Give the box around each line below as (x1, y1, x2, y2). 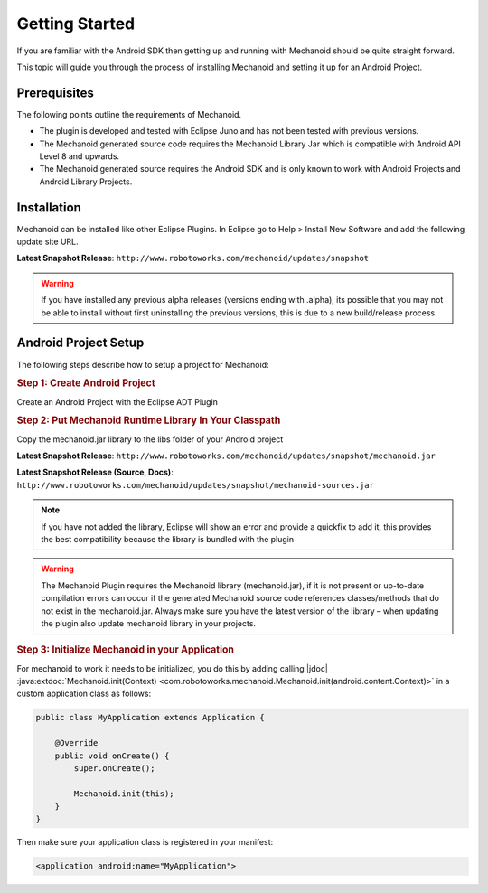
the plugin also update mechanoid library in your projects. (41, 617, 257, 628)
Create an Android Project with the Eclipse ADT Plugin (16, 396, 219, 407)
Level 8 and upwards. (39, 151, 120, 162)
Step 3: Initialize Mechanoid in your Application (16, 644, 235, 656)
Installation (16, 200, 81, 215)
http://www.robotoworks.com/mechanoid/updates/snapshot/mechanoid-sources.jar (16, 480, 375, 490)
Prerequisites (16, 85, 94, 100)
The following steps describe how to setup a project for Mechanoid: (16, 359, 269, 370)
